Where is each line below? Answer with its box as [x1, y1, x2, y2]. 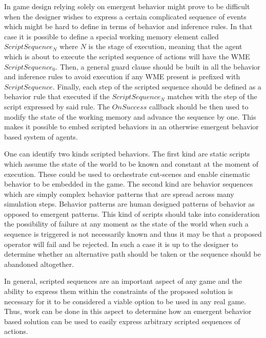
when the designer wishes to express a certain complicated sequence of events [4, 11, 247, 21]
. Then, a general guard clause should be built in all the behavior [55, 61, 260, 72]
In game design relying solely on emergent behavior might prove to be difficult [4, 1, 250, 11]
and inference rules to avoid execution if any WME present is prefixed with [4, 71, 240, 82]
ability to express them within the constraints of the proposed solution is [4, 286, 233, 297]
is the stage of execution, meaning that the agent [88, 41, 242, 52]
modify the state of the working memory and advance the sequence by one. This [4, 111, 256, 122]
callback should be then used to [149, 101, 249, 111]
